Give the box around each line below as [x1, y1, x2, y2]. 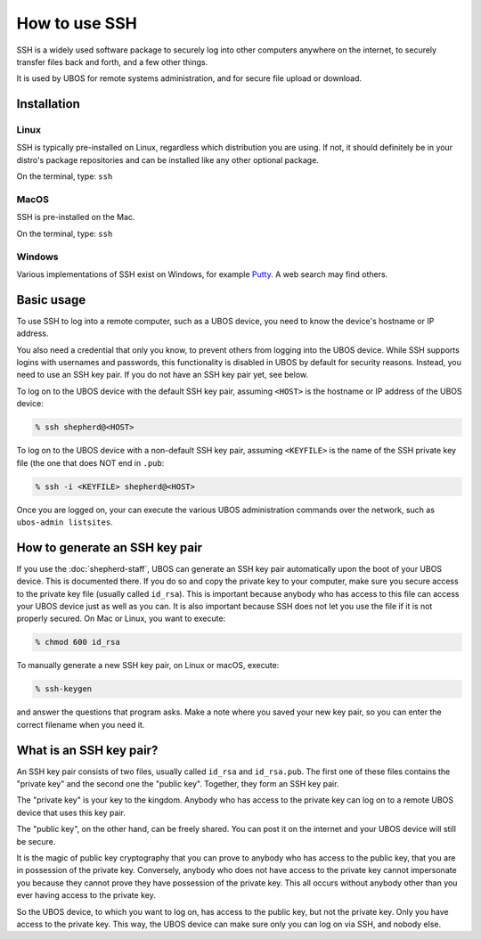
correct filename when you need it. [16, 719, 145, 730]
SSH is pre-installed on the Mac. [16, 212, 135, 223]
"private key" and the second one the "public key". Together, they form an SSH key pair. [16, 779, 339, 788]
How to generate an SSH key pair [16, 540, 202, 555]
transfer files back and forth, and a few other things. [16, 56, 208, 67]
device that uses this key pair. [16, 807, 126, 818]
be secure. [16, 836, 56, 846]
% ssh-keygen [35, 684, 93, 694]
